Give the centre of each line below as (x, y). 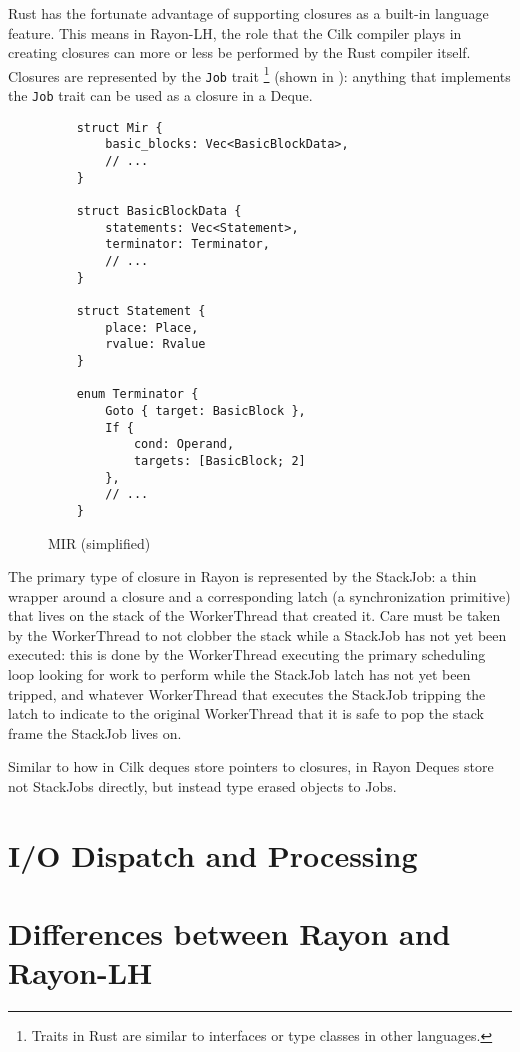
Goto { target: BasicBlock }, (205, 410)
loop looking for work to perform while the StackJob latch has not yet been (239, 674)
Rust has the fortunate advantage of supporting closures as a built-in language (248, 13)
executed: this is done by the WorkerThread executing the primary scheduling (247, 654)
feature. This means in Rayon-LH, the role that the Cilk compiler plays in (235, 32)
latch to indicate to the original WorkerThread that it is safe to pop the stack (246, 713)
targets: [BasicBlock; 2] (219, 460)
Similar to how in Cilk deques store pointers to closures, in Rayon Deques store (251, 766)
